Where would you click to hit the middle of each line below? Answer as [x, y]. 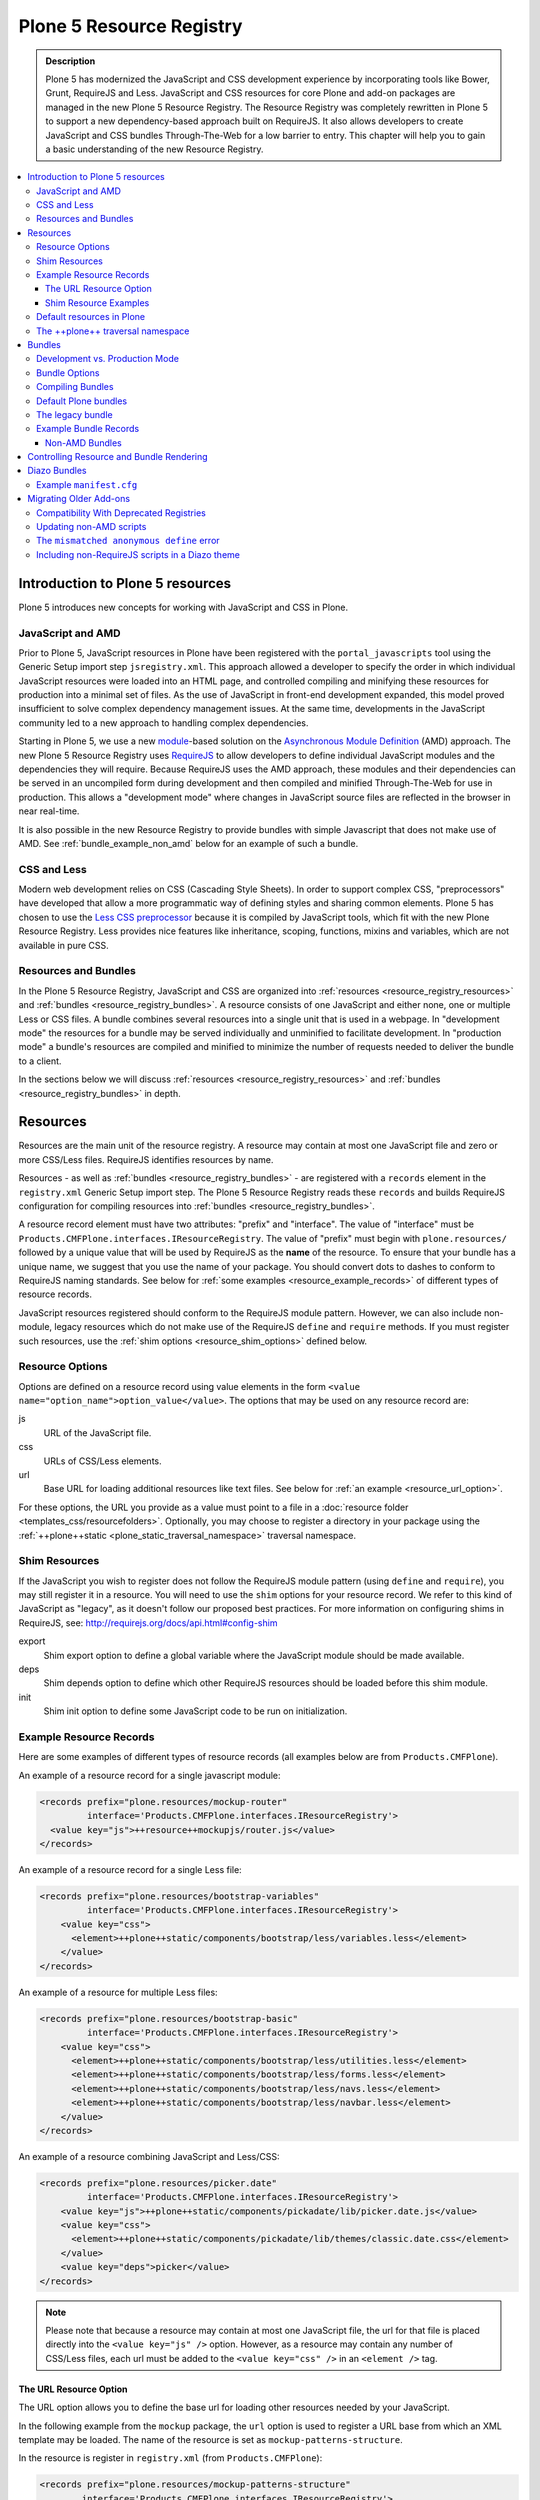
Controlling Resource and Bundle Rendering [118, 457]
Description [70, 61]
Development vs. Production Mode [108, 359]
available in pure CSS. [63, 945]
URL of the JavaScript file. [97, 1432]
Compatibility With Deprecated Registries [121, 512]
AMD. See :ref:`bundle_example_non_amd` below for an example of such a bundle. [188, 843]
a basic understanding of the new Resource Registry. [154, 149]
